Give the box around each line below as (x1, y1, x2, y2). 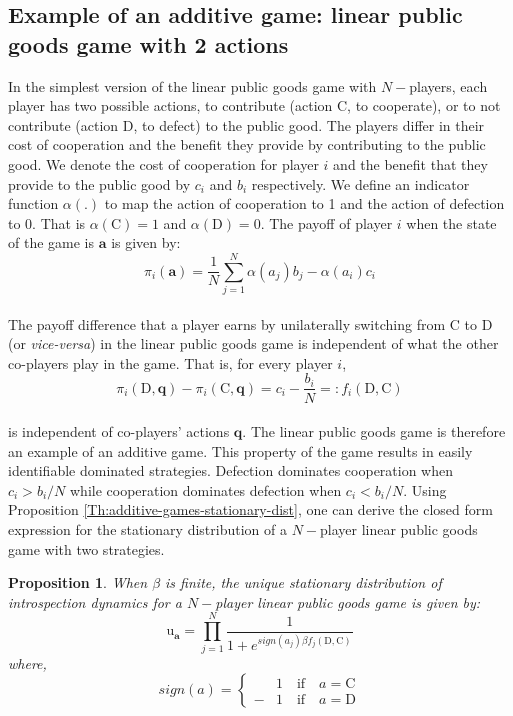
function (8, 193, 59, 214)
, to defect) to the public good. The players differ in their (133, 114, 485, 135)
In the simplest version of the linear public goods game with (8, 75, 377, 96)
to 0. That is (8, 212, 86, 233)
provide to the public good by (8, 173, 191, 194)
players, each (409, 75, 488, 96)
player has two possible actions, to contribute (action (8, 95, 333, 116)
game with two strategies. (8, 538, 165, 559)
